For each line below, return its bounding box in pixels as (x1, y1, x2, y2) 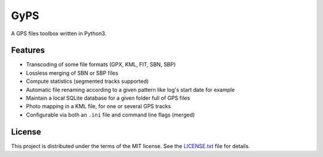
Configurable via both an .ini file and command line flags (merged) (26, 111, 195, 118)
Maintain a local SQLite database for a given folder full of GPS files (26, 94, 190, 101)
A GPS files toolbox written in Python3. (11, 30, 107, 37)
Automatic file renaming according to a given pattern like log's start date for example (26, 86, 235, 93)
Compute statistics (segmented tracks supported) (26, 78, 149, 85)
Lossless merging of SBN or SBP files (26, 69, 118, 76)
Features (11, 45, 45, 56)
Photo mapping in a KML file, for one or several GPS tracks (26, 103, 171, 110)
